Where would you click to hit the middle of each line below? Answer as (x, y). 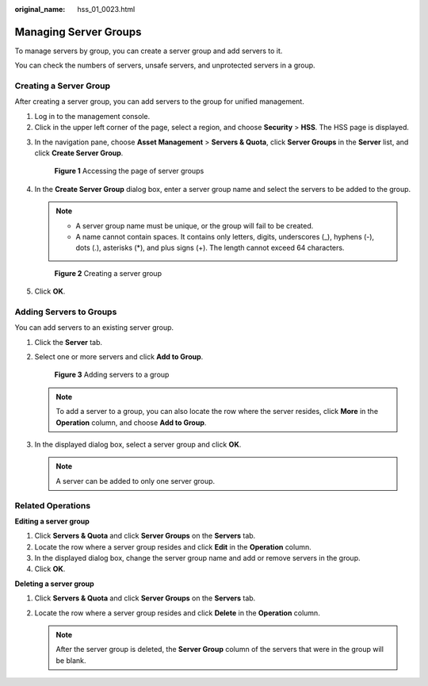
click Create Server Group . (79, 153)
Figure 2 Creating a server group (108, 273)
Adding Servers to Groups (66, 312)
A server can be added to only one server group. (136, 481)
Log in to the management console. (92, 116)
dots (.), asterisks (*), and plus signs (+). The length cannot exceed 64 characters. (210, 248)
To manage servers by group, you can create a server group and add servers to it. (149, 51)
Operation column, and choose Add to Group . (131, 422)
